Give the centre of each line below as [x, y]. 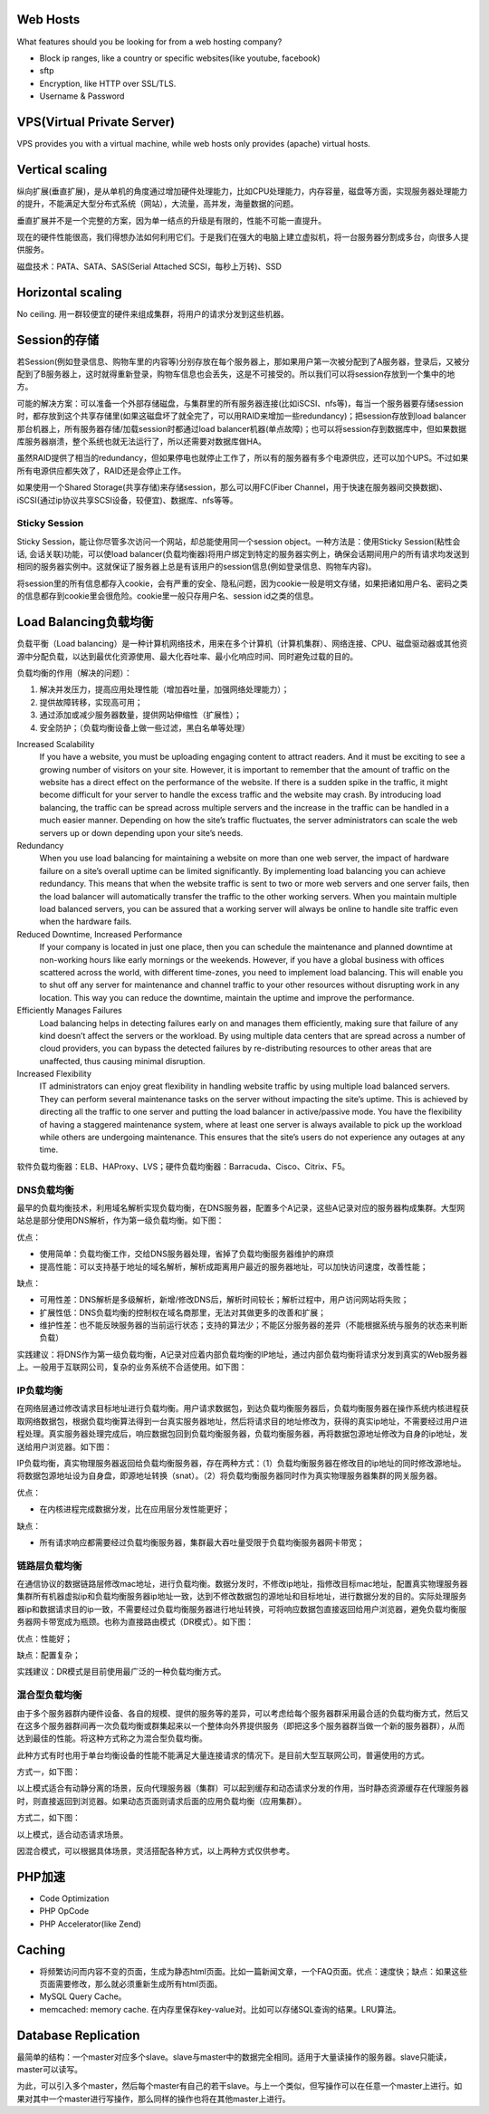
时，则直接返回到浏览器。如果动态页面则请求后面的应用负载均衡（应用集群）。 [162, 1801]
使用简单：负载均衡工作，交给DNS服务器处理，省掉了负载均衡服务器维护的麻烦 [187, 1254]
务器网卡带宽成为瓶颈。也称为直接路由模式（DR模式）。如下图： [135, 1622]
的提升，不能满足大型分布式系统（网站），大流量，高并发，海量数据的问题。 [158, 204]
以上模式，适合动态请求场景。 [72, 1834]
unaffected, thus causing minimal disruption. [122, 1061]
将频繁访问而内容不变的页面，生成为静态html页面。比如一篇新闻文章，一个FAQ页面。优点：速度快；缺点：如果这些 [254, 1971]
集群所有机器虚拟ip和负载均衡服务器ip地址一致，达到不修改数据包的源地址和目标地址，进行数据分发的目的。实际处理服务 [241, 1596]
